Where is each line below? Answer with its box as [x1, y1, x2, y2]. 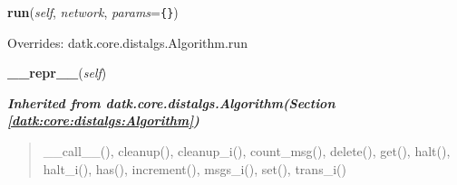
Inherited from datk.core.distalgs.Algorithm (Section [7, 93, 335, 112]
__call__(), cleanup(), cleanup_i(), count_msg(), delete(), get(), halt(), [43, 142, 451, 161]
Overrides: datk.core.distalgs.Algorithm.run [7, 32, 248, 51]
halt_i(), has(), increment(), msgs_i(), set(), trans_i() [43, 159, 346, 178]
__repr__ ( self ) [7, 63, 107, 82]
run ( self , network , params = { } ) [7, 3, 179, 21]
